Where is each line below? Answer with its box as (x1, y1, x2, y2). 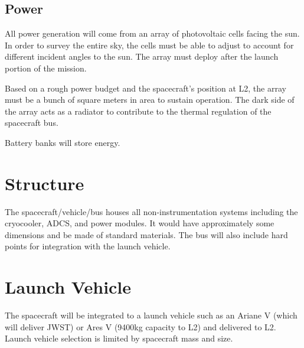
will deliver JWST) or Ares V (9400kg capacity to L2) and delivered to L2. (5, 320, 276, 333)
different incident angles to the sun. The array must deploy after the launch (5, 50, 279, 63)
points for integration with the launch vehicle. (5, 240, 171, 252)
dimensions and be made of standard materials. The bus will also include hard (5, 228, 288, 240)
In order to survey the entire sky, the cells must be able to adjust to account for (5, 38, 294, 51)
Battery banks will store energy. (5, 136, 120, 148)
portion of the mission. (5, 61, 87, 74)
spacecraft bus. (5, 116, 58, 129)
